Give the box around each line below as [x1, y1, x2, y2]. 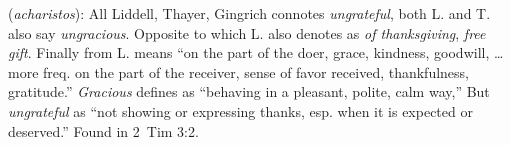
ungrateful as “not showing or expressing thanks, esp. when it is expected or [8, 100, 473, 121]
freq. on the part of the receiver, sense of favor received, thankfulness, [43, 61, 470, 82]
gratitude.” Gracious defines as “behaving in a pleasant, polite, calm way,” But [8, 81, 490, 102]
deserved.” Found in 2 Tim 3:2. [8, 120, 199, 141]
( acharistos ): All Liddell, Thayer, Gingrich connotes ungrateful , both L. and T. [8, 3, 491, 23]
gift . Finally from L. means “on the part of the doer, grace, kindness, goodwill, [8, 42, 490, 63]
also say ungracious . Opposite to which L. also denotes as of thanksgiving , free [8, 22, 486, 43]
